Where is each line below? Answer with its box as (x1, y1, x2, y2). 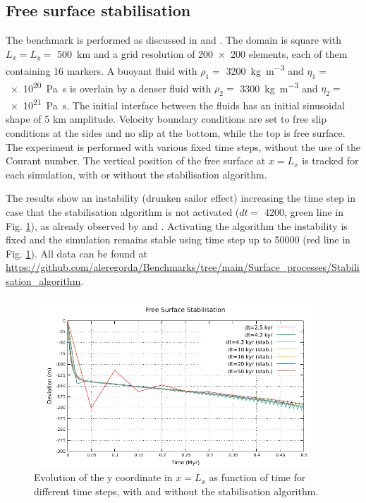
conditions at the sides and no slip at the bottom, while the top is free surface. (6, 126, 346, 140)
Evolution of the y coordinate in (34, 470, 173, 485)
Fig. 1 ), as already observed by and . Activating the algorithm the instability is (6, 218, 348, 233)
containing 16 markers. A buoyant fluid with (6, 63, 197, 78)
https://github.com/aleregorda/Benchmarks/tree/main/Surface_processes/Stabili (6, 260, 360, 274)
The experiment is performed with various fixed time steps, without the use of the (6, 139, 360, 154)
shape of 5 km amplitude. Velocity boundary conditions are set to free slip (6, 111, 327, 126)
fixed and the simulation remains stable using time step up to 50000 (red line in (6, 232, 350, 247)
